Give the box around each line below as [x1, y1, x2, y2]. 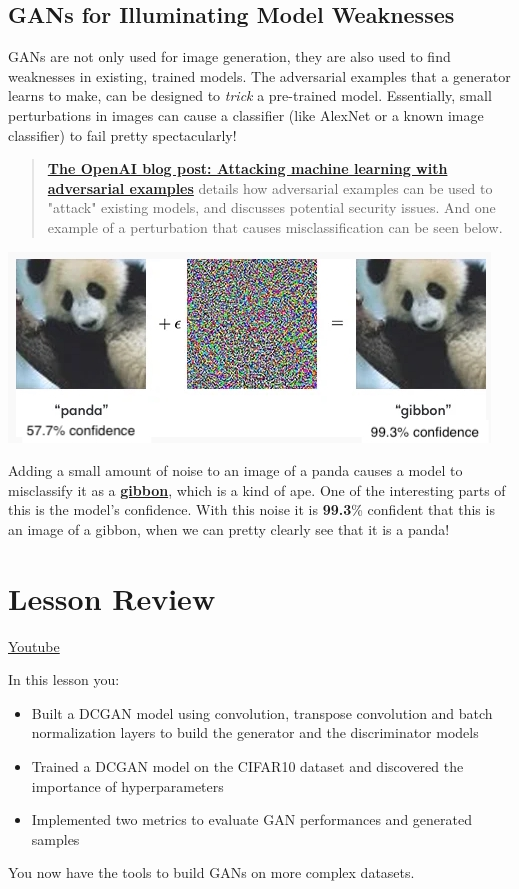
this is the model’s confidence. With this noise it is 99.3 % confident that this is [8, 499, 495, 520]
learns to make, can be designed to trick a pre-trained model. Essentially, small [8, 85, 492, 106]
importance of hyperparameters [31, 775, 224, 796]
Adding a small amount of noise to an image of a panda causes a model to [8, 460, 463, 481]
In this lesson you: [8, 669, 120, 690]
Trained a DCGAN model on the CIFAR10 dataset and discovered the [31, 756, 464, 777]
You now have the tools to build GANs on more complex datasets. [8, 862, 415, 883]
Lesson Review [8, 577, 216, 618]
